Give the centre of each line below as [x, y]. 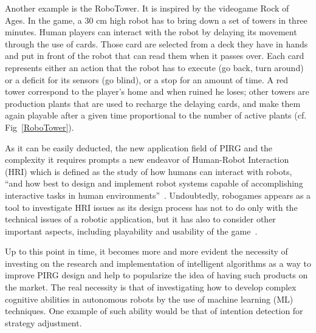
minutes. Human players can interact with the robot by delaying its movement [151, 32]
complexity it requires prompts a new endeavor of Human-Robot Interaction [147, 160]
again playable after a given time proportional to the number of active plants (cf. [156, 115]
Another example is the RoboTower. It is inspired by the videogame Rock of [147, 8]
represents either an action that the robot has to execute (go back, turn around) [154, 67]
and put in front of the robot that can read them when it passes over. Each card [155, 56]
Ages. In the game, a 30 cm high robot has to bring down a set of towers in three [156, 20]
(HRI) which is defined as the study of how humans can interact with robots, [149, 171]
